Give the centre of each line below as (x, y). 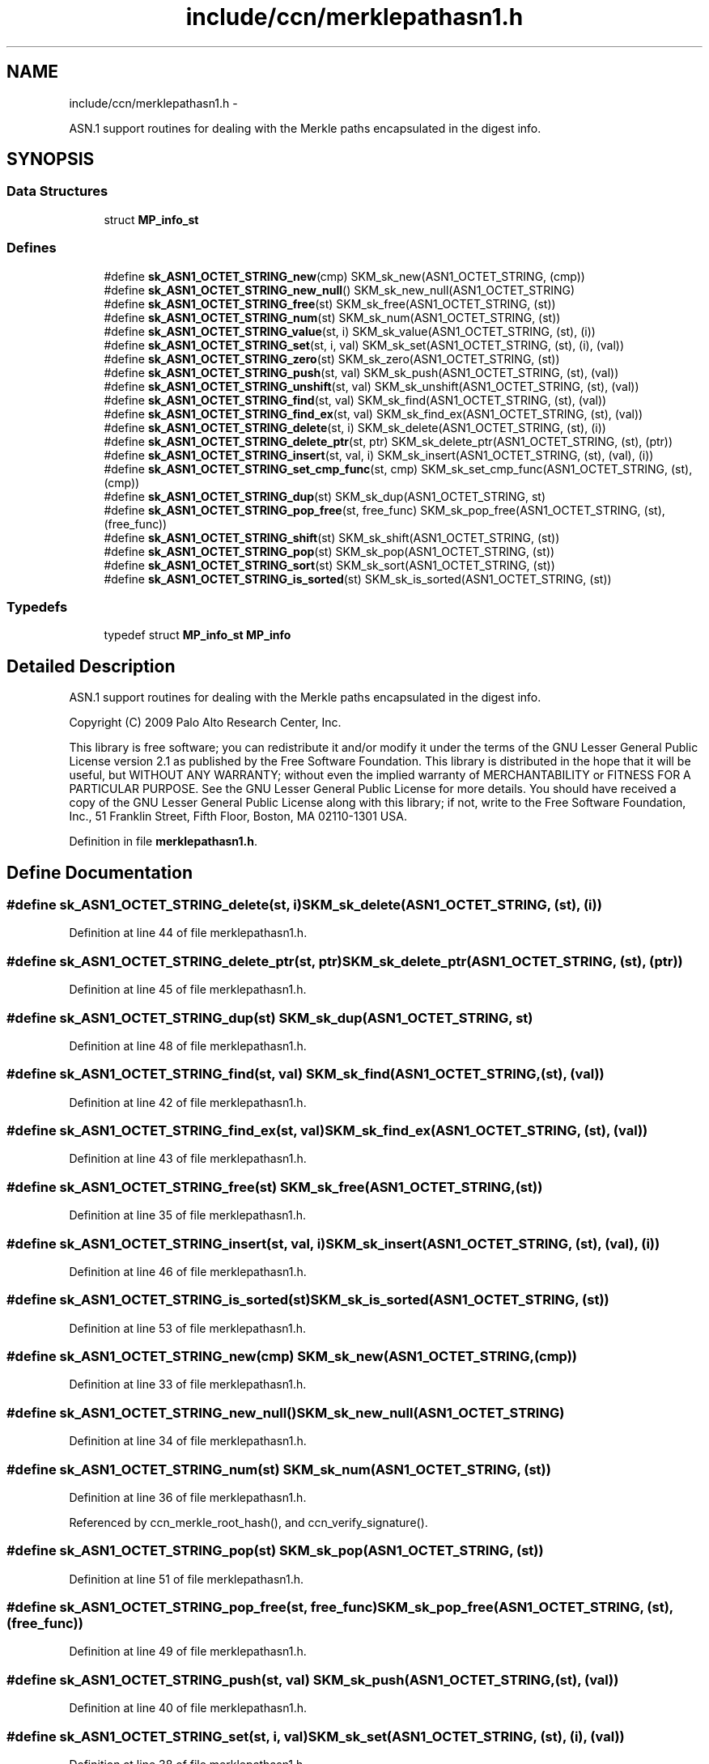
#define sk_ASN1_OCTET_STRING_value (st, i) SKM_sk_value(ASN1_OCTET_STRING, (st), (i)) (350, 331)
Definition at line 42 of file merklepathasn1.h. (188, 1102)
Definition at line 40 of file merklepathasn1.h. (188, 1708)
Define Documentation (100, 872)
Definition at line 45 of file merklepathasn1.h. (188, 990)
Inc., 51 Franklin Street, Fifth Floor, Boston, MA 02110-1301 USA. (238, 816)
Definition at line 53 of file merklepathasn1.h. (188, 1328)
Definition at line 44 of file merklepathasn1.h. (188, 933)
